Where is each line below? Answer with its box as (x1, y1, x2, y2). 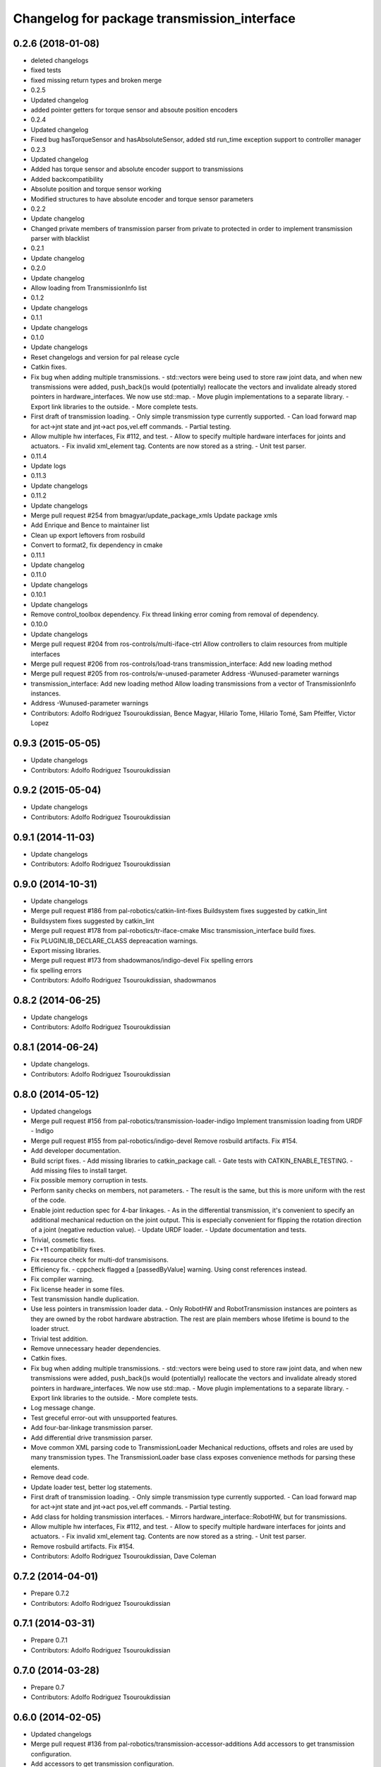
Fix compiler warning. (30, 1275, 94, 1284)
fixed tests (30, 66, 61, 74)
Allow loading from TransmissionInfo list (30, 283, 147, 293)
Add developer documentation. (30, 1146, 121, 1155)
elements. (30, 1463, 60, 1472)
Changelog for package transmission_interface (13, 11, 296, 26)
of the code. (30, 1196, 66, 1204)
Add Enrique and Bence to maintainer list (30, 521, 150, 529)
